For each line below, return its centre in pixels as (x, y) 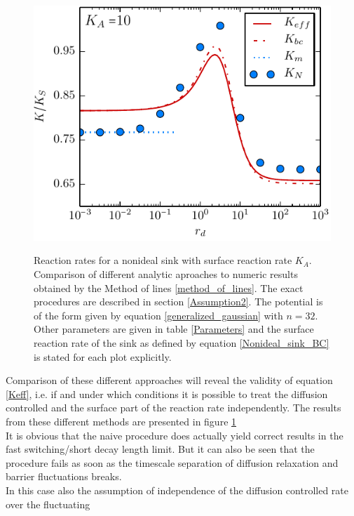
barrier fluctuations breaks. (64, 476)
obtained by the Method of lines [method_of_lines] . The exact (169, 287)
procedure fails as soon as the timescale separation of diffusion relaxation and (172, 462)
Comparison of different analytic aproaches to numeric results (166, 274)
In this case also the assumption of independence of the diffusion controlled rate (177, 490)
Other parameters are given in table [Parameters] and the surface (174, 329)
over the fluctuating (48, 504)
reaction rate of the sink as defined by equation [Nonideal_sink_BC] (182, 343)
